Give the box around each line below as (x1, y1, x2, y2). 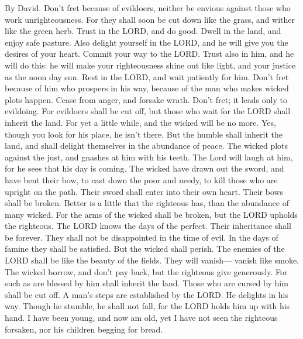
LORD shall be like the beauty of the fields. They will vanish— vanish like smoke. (5, 254, 299, 266)
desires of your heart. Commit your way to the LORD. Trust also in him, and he (5, 47, 294, 60)
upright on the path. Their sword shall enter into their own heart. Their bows (5, 185, 284, 197)
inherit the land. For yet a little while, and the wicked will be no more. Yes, (5, 116, 276, 128)
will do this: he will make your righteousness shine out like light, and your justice (5, 59, 296, 71)
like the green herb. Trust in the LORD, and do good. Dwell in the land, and (5, 25, 281, 37)
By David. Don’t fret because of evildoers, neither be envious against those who (5, 2, 291, 13)
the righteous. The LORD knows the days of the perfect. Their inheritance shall (5, 220, 291, 232)
